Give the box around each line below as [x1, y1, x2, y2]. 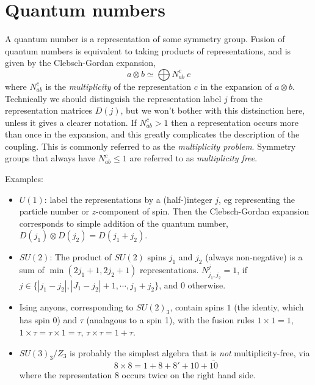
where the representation [19, 368, 112, 381]
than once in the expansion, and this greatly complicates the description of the [5, 128, 300, 141]
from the [230, 92, 262, 105]
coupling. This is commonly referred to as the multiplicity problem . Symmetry [5, 139, 296, 152]
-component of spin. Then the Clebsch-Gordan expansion [96, 205, 310, 218]
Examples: [5, 172, 43, 185]
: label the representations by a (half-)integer [44, 193, 212, 205]
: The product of [49, 251, 112, 263]
